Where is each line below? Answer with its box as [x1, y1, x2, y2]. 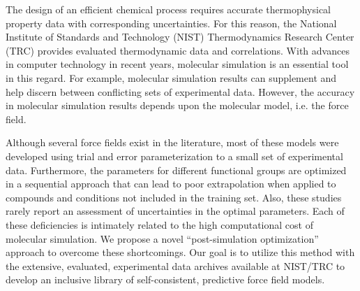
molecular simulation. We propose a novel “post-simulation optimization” [6, 231, 319, 246]
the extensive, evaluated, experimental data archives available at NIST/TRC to [6, 258, 345, 273]
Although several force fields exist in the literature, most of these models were [6, 135, 339, 150]
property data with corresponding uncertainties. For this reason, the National [6, 15, 337, 30]
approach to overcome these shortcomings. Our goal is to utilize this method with [6, 245, 355, 260]
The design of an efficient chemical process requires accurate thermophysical [6, 2, 331, 16]
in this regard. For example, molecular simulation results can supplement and [6, 70, 337, 85]
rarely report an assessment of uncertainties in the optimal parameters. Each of [6, 204, 345, 218]
